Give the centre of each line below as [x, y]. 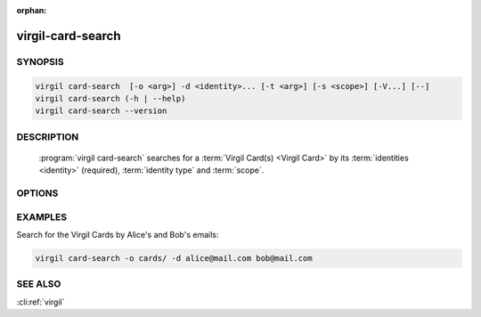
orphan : [32, 10]
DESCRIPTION [48, 136]
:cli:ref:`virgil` [41, 302]
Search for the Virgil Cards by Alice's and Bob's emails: [118, 234]
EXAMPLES [41, 216]
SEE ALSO [39, 284]
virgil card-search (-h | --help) [110, 98]
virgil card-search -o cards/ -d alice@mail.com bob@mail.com [174, 258]
